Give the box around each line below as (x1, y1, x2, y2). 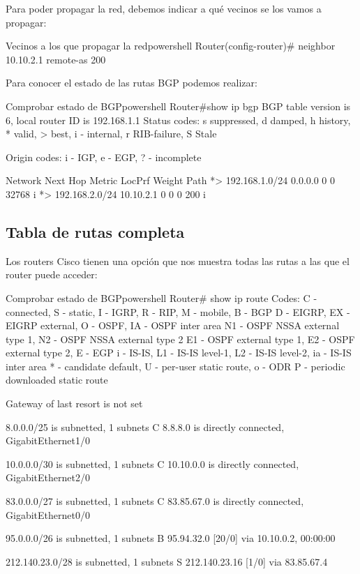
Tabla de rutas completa (6, 220, 185, 242)
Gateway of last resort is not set (6, 396, 143, 411)
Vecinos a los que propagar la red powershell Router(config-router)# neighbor (6, 38, 336, 53)
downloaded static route (6, 372, 108, 387)
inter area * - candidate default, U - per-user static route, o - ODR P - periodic (6, 358, 345, 373)
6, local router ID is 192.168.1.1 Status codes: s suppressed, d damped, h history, (6, 112, 351, 127)
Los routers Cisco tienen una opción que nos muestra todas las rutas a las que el (6, 253, 350, 268)
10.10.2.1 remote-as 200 (6, 52, 106, 66)
